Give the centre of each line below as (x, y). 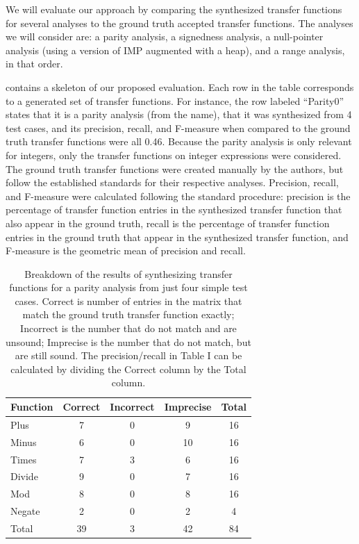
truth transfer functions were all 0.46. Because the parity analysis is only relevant (179, 141)
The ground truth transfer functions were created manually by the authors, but (175, 168)
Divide (24, 476)
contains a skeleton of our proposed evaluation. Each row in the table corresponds (180, 86)
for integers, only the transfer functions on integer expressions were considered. (174, 155)
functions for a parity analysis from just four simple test (128, 287)
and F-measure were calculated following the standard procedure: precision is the (178, 196)
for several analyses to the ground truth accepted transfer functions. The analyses (179, 23)
